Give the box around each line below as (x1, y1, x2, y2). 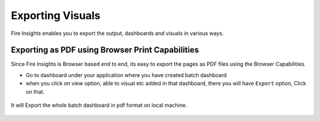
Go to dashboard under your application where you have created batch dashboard (25, 71, 227, 78)
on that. (25, 88, 44, 95)
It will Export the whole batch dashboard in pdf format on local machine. (11, 101, 187, 109)
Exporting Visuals (11, 9, 101, 22)
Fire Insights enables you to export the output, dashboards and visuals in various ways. (11, 30, 224, 37)
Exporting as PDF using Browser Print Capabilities (11, 45, 199, 55)
